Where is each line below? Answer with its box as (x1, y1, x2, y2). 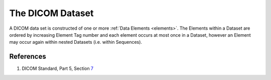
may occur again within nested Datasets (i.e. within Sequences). (9, 39, 143, 45)
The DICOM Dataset (9, 8, 94, 19)
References (9, 52, 46, 61)
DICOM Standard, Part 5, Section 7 (22, 65, 94, 71)
